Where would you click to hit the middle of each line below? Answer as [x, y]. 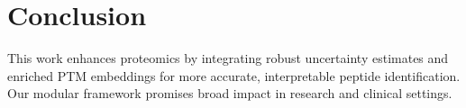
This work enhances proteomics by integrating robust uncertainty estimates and [228, 58]
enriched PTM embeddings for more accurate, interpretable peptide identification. [234, 75]
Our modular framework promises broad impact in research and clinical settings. [230, 93]
